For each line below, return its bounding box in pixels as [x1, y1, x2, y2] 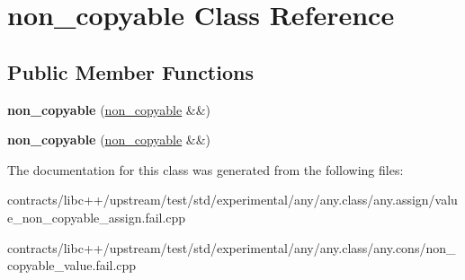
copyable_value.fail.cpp [7, 256, 137, 275]
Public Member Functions [7, 57, 254, 85]
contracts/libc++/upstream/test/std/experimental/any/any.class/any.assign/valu [7, 190, 458, 209]
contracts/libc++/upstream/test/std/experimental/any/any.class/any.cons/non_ [7, 238, 456, 257]
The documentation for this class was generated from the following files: [7, 160, 404, 179]
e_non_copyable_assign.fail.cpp [7, 207, 186, 226]
